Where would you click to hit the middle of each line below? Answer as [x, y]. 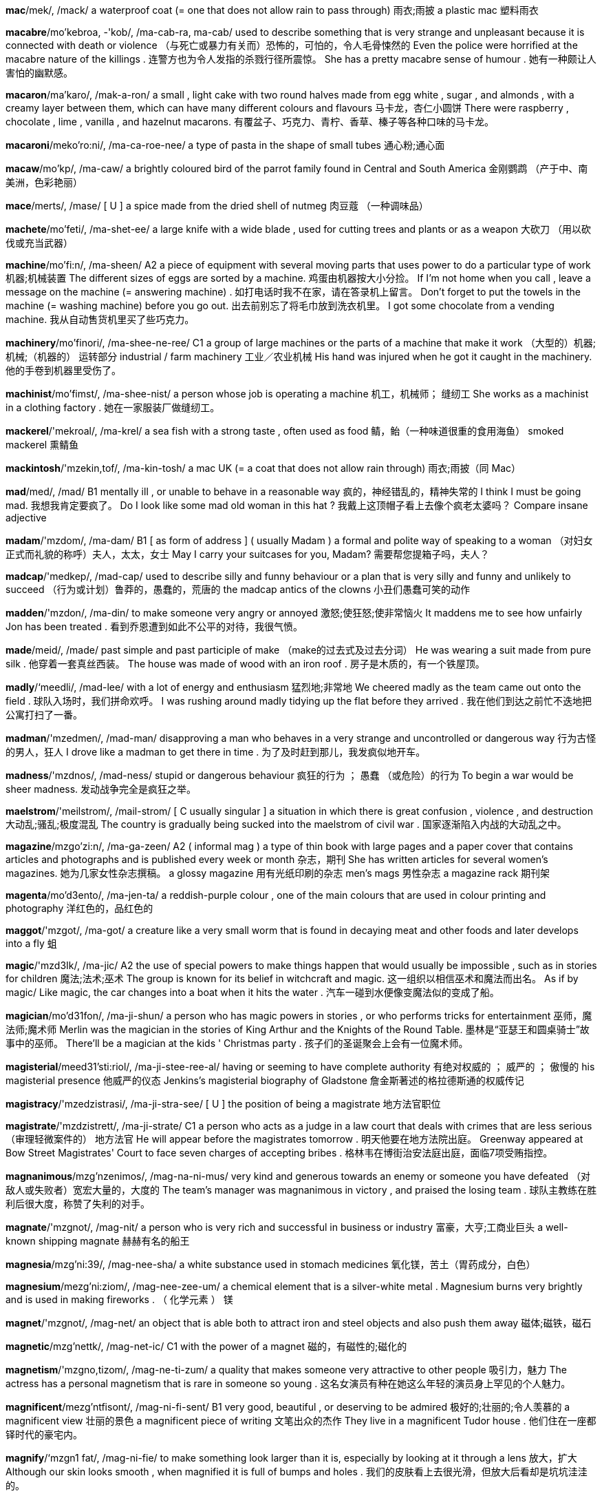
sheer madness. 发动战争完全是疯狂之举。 [101, 789]
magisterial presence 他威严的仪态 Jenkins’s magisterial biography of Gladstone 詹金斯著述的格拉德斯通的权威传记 [265, 1080]
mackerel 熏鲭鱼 [42, 445]
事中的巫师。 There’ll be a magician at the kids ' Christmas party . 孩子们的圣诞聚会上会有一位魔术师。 [237, 1043]
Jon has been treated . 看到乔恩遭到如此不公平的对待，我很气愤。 [154, 626]
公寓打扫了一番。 [44, 715]
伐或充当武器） [39, 243]
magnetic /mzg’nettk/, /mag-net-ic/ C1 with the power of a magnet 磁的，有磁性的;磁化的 [206, 1346]
